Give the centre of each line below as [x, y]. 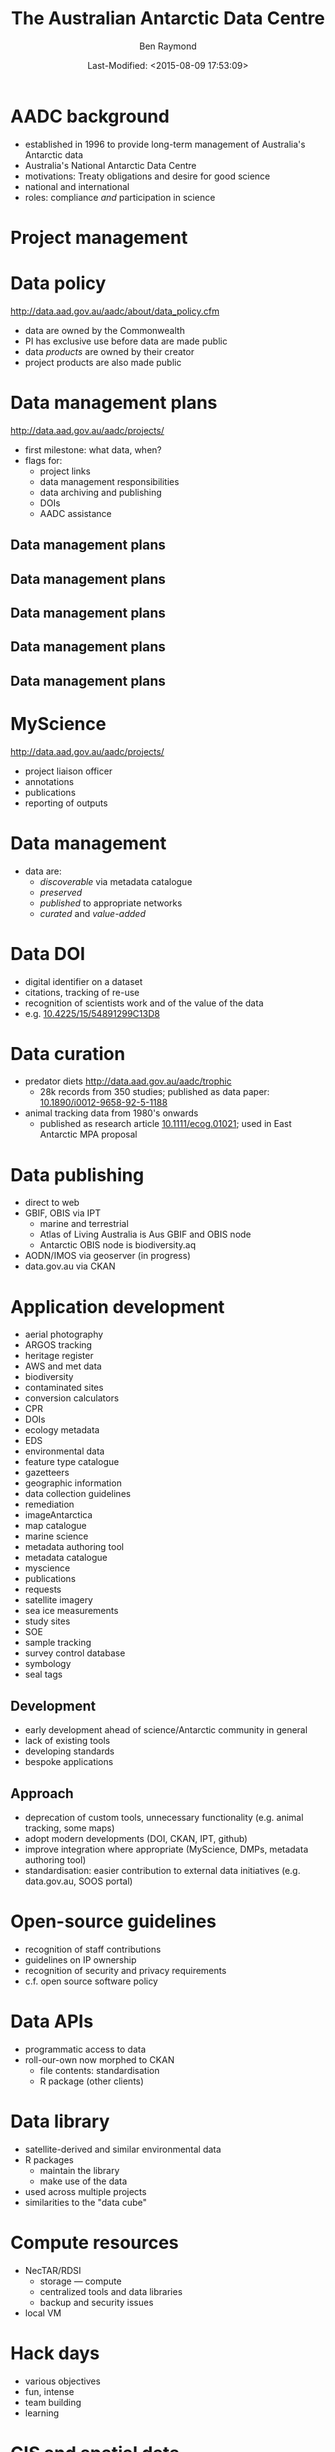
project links [65, 471]
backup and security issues [96, 2302]
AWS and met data [63, 1366]
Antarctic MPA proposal [88, 1134]
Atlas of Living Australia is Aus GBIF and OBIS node [145, 1234]
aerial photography [64, 1334]
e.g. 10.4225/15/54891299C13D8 [92, 1013]
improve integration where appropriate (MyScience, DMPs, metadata [166, 1849]
